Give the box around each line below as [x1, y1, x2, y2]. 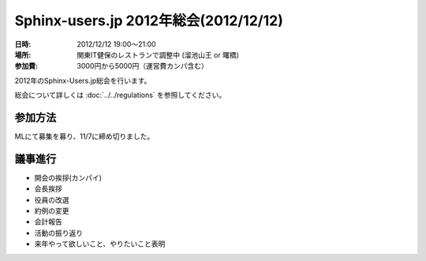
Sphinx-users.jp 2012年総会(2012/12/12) [14, 12, 283, 29]
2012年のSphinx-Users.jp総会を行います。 [14, 76, 151, 85]
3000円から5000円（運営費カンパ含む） [77, 62, 208, 71]
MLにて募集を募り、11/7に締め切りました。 [14, 132, 155, 141]
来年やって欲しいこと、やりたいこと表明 [34, 239, 166, 248]
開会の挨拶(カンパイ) [34, 173, 103, 182]
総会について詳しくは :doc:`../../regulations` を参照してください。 [14, 91, 226, 100]
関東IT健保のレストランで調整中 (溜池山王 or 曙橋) [77, 50, 240, 59]
